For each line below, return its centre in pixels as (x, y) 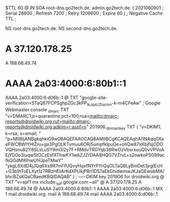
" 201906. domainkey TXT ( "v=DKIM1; (124, 128)
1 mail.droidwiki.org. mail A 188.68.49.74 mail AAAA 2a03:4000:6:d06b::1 (82, 194)
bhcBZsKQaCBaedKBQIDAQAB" (39, 177)
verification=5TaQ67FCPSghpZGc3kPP (46, 103)
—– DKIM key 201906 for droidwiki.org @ (122, 177)
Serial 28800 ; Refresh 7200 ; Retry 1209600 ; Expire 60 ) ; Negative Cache (84, 13)
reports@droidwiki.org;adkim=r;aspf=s (46, 127)
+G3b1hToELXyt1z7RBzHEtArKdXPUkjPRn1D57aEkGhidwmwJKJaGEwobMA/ (85, 171)
